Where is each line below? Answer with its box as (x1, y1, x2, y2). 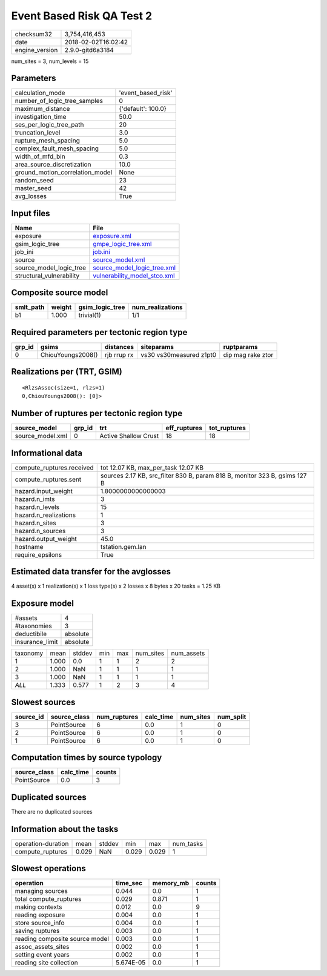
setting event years (15, 951, 70, 959)
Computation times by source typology (11, 752, 162, 763)
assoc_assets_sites (15, 943, 70, 951)
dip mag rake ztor (223, 351, 274, 359)
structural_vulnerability (15, 271, 80, 280)
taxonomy (15, 649, 44, 657)
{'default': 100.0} (119, 105, 167, 113)
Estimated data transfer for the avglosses (11, 566, 171, 577)
